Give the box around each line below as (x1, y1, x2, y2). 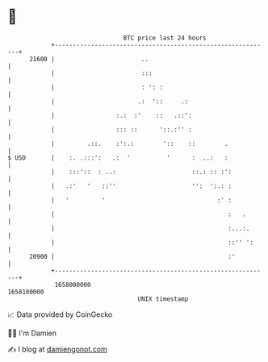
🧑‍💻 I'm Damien (7, 328, 57, 338)
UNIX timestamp (137, 294, 189, 303)
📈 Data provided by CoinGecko (7, 310, 113, 319)
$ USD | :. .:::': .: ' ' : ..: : (7, 153, 228, 162)
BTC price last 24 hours (123, 34, 207, 42)
